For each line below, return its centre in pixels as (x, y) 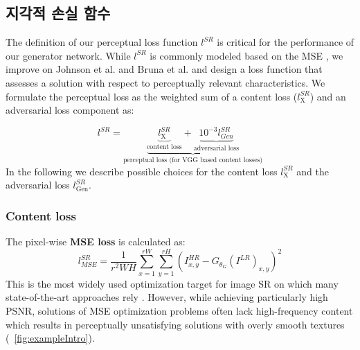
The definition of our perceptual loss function (102, 42)
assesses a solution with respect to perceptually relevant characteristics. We (165, 82)
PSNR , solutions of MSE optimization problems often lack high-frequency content (179, 310)
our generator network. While (68, 55)
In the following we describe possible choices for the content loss (142, 171)
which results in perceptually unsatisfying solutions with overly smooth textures (175, 324)
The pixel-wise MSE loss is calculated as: (96, 241)
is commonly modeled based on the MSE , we (246, 55)
